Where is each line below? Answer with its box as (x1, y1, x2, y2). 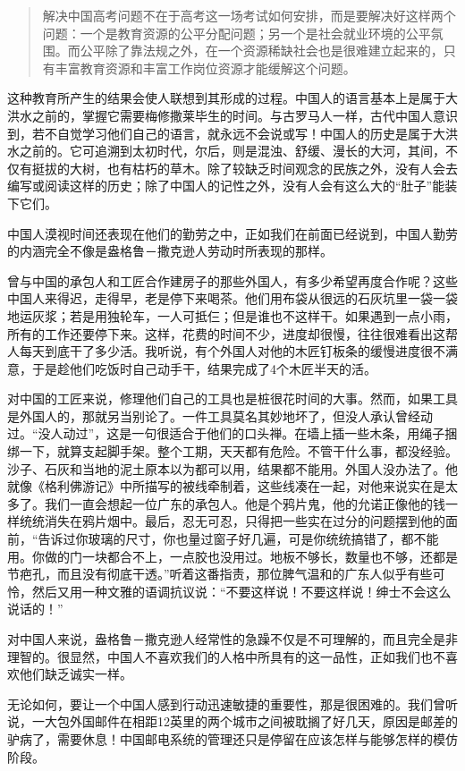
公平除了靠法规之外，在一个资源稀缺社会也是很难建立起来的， (80, 41, 444, 60)
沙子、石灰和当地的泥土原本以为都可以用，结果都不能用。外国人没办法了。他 (7, 459, 458, 478)
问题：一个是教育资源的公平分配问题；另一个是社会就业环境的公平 (42, 23, 431, 42)
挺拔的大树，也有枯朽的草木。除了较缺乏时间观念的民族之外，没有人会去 (31, 158, 458, 177)
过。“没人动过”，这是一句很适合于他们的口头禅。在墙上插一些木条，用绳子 (7, 424, 445, 443)
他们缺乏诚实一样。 (19, 665, 132, 683)
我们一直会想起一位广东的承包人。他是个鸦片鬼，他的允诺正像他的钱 (44, 494, 445, 513)
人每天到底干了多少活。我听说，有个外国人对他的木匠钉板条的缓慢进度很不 (7, 342, 445, 360)
